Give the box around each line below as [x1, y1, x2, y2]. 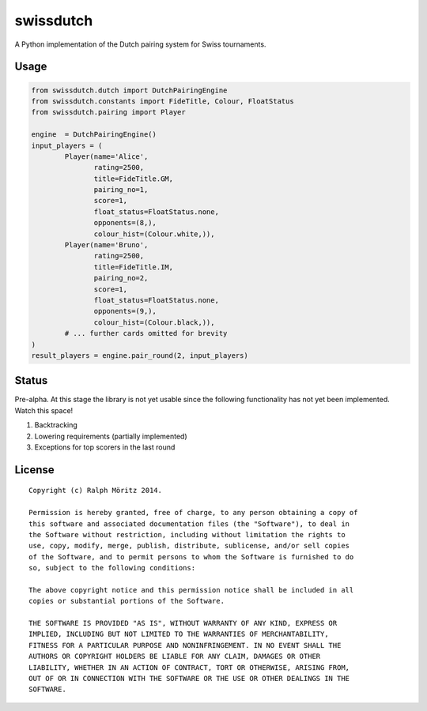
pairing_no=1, [93, 186, 149, 194]
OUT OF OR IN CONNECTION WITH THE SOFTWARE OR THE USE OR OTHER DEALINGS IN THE [28, 674, 350, 683]
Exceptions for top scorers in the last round [34, 442, 176, 452]
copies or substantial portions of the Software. [28, 596, 225, 606]
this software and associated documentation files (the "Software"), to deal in [28, 519, 350, 529]
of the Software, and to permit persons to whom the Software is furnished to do [28, 552, 354, 561]
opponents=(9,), [93, 307, 157, 316]
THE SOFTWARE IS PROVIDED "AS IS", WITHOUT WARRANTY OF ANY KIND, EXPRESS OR [28, 619, 338, 628]
